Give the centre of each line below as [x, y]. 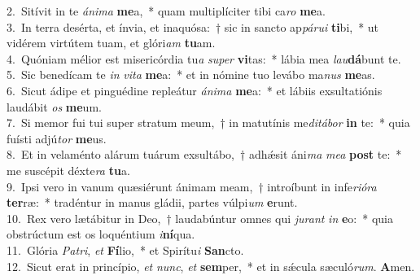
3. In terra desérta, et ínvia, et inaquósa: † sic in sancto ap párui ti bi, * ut [193, 26]
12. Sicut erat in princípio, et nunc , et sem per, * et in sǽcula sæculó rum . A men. [211, 266]
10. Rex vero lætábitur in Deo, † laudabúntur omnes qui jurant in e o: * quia [200, 218]
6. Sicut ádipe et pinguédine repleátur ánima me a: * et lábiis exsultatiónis [195, 90]
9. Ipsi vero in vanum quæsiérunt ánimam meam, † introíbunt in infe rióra [192, 186]
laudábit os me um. [54, 106]
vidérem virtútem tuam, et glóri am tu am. [111, 43]
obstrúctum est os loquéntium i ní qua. [101, 234]
